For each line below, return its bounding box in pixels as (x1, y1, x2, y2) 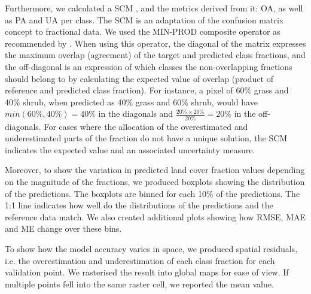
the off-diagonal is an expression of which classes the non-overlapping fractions (5, 60, 292, 72)
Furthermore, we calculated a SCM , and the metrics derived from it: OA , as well (5, 2, 303, 14)
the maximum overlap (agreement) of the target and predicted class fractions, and (5, 49, 306, 61)
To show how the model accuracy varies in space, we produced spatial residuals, (5, 243, 298, 254)
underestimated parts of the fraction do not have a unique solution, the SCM (5, 132, 288, 144)
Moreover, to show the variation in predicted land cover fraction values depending (5, 163, 305, 176)
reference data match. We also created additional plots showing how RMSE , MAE (5, 210, 306, 223)
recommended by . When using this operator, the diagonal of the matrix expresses (5, 37, 306, 49)
